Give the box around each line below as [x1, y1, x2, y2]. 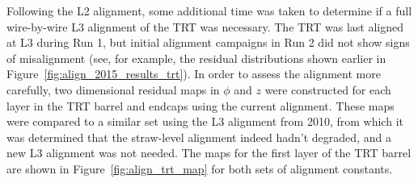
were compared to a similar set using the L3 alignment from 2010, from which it [6, 113, 403, 130]
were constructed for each [264, 81, 391, 98]
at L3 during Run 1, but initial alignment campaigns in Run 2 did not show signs [6, 34, 410, 51]
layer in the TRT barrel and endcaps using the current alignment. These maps [6, 97, 395, 114]
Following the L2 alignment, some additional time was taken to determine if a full [6, 2, 412, 19]
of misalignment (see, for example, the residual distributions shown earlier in [6, 49, 386, 66]
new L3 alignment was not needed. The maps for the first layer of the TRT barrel [6, 144, 412, 161]
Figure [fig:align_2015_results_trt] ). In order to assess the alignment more [6, 65, 381, 82]
